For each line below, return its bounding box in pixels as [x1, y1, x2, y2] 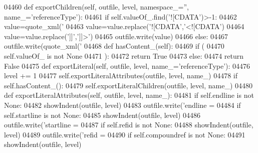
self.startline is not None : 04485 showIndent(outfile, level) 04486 [4, 109, 201, 120]
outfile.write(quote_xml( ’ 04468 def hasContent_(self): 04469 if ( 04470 [4, 41, 224, 51]
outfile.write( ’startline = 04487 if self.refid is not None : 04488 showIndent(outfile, [4, 119, 253, 130]
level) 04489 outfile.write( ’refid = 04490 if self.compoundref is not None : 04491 [4, 129, 245, 139]
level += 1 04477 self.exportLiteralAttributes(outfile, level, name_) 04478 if [4, 70, 237, 81]
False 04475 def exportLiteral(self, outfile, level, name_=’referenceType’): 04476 [4, 60, 250, 71]
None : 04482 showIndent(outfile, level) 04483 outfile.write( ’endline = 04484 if [4, 99, 241, 110]
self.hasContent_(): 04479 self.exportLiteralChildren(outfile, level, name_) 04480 [4, 80, 253, 90]
